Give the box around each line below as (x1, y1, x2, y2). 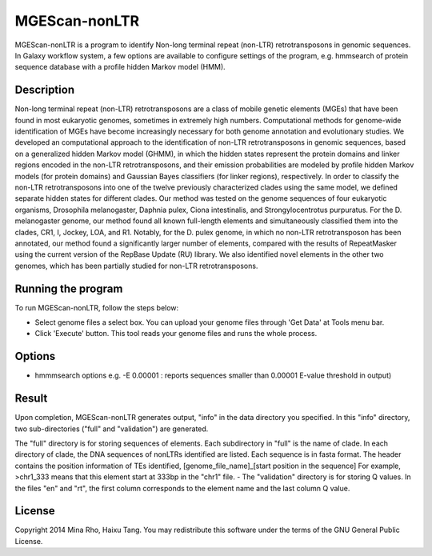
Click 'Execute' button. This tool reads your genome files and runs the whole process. (34, 329, 318, 338)
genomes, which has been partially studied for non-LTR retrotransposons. (14, 261, 258, 270)
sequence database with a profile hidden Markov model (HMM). (14, 62, 226, 72)
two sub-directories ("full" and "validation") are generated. (14, 424, 209, 434)
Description (14, 83, 75, 97)
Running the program (14, 282, 123, 295)
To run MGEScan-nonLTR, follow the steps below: (14, 302, 179, 312)
